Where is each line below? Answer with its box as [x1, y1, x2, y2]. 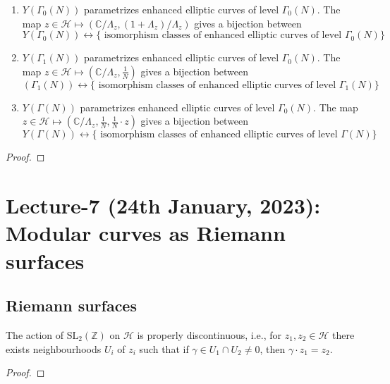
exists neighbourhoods [6, 341, 102, 356]
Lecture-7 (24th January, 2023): [6, 191, 321, 220]
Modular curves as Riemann [6, 218, 286, 247]
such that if [139, 341, 189, 356]
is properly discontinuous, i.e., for [137, 327, 282, 342]
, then [260, 341, 286, 356]
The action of [6, 327, 64, 342]
